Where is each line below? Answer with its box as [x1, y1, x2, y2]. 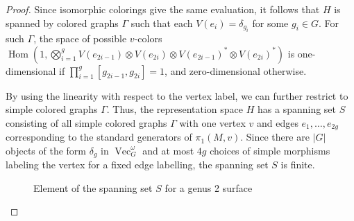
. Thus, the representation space [106, 102, 244, 116]
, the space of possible [33, 31, 127, 45]
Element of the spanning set [33, 180, 153, 195]
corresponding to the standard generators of [6, 130, 192, 144]
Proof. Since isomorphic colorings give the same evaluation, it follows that [6, 2, 320, 16]
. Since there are [240, 130, 310, 144]
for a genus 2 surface [165, 180, 253, 195]
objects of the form [6, 143, 87, 157]
